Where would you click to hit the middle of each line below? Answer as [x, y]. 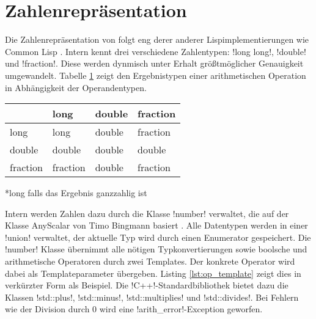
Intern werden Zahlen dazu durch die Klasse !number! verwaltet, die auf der [147, 213]
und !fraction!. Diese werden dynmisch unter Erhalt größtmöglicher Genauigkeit [154, 63]
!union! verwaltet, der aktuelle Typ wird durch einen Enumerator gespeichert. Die [158, 237]
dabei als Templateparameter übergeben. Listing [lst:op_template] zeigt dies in [153, 273]
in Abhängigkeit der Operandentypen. [76, 87]
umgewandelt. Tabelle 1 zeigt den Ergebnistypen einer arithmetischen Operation [156, 75]
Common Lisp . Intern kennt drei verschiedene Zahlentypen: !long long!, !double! [156, 51]
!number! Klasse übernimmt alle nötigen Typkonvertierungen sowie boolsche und [156, 249]
